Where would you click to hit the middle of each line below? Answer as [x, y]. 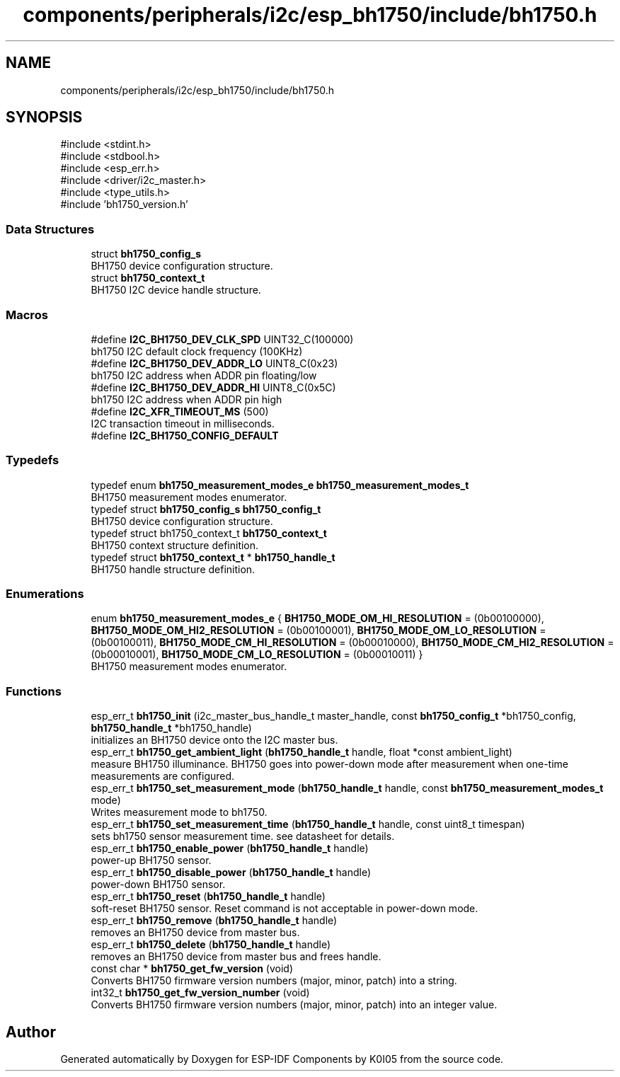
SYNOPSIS [44, 117]
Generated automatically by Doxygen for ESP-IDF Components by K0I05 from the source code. [282, 1059]
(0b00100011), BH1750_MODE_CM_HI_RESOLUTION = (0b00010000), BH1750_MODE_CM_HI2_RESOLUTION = [352, 643]
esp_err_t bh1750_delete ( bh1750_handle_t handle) [211, 945]
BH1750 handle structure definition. [173, 569]
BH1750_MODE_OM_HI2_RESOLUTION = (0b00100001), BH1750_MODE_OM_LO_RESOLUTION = [318, 630]
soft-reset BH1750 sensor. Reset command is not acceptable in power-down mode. [285, 909]
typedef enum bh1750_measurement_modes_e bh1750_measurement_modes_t [280, 485]
